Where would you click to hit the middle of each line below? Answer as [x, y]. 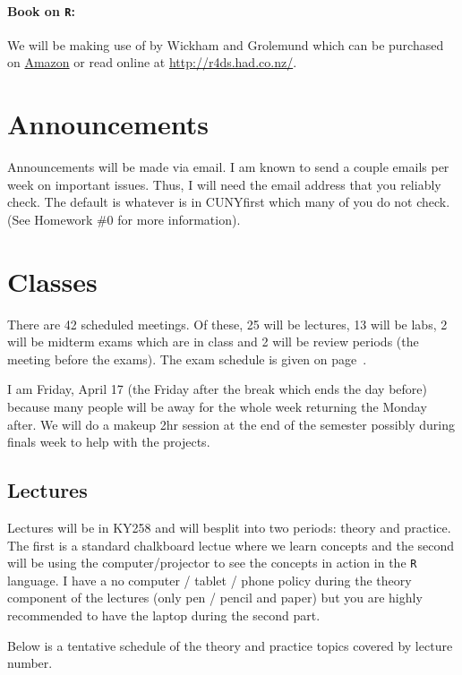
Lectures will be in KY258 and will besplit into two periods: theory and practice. [229, 528]
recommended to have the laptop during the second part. [164, 615]
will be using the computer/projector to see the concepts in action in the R [212, 563]
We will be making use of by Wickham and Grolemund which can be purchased [226, 44]
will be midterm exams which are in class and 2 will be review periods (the [213, 342]
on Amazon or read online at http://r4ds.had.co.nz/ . [152, 62]
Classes [52, 281]
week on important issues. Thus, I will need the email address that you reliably [224, 184]
